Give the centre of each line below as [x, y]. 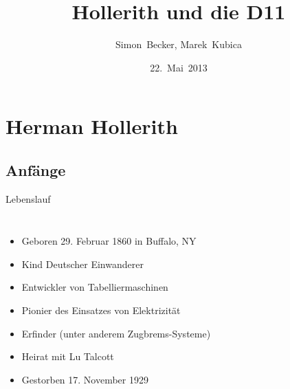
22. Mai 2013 [179, 67]
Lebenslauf [28, 198]
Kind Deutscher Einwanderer [82, 264]
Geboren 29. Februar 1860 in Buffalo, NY [109, 241]
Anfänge [36, 169]
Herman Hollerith [92, 126]
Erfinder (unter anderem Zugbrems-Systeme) [116, 333]
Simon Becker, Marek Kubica [179, 44]
